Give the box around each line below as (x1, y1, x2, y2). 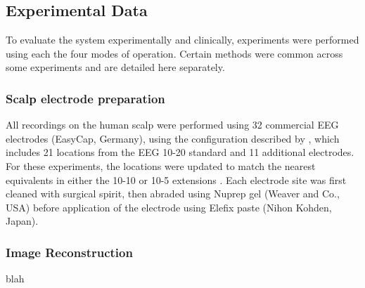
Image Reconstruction (6, 243, 133, 261)
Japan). (6, 214, 39, 228)
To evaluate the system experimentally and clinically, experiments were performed (6, 32, 359, 47)
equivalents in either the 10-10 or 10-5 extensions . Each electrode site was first (6, 172, 347, 187)
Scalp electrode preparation (6, 89, 165, 107)
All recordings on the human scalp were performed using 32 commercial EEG (6, 117, 339, 132)
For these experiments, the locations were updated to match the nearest (6, 158, 316, 173)
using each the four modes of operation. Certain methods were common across (6, 46, 343, 60)
